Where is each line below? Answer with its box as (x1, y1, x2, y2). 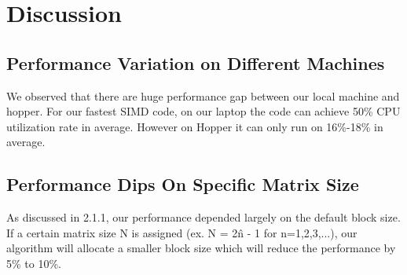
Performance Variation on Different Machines (6, 50, 385, 75)
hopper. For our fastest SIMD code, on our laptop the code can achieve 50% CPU (6, 103, 401, 119)
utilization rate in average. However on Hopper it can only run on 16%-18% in (6, 118, 383, 134)
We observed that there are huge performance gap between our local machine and (6, 87, 400, 104)
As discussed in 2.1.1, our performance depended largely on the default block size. (6, 209, 401, 225)
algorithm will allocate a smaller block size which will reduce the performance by (6, 240, 396, 256)
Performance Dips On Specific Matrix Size (6, 172, 359, 196)
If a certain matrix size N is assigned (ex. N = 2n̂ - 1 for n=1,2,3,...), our (6, 224, 357, 240)
